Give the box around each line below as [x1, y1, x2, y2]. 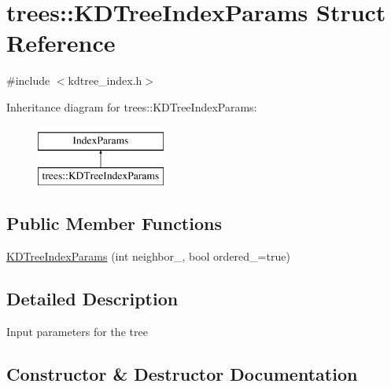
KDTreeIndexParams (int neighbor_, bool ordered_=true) [6, 247, 290, 264]
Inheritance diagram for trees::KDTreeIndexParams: [6, 98, 257, 115]
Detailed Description [6, 286, 179, 310]
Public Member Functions [6, 211, 222, 235]
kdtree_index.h [68, 72, 142, 89]
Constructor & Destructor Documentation [6, 361, 358, 385]
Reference [6, 27, 116, 59]
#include [6, 72, 50, 89]
